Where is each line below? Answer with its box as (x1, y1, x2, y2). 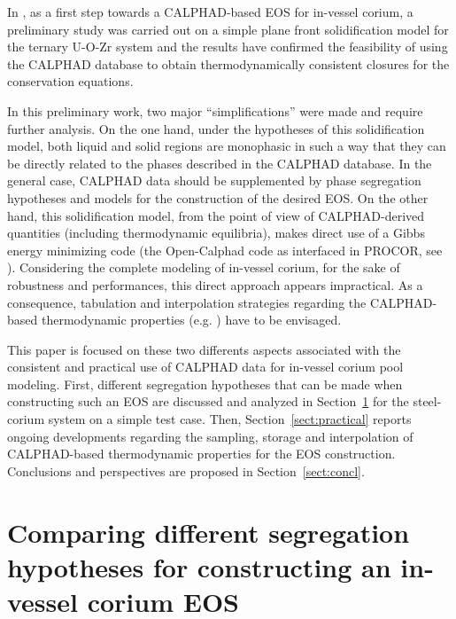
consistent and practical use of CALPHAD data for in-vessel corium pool (7, 357, 404, 376)
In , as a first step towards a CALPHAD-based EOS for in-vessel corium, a (7, 3, 413, 20)
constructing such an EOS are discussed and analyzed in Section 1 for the (7, 392, 409, 411)
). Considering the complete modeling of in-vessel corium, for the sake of (7, 258, 400, 277)
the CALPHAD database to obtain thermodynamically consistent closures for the (7, 54, 450, 73)
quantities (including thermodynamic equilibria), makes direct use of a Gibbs (7, 223, 425, 242)
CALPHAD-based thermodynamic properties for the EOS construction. (7, 444, 396, 463)
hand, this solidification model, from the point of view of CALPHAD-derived (7, 206, 425, 224)
